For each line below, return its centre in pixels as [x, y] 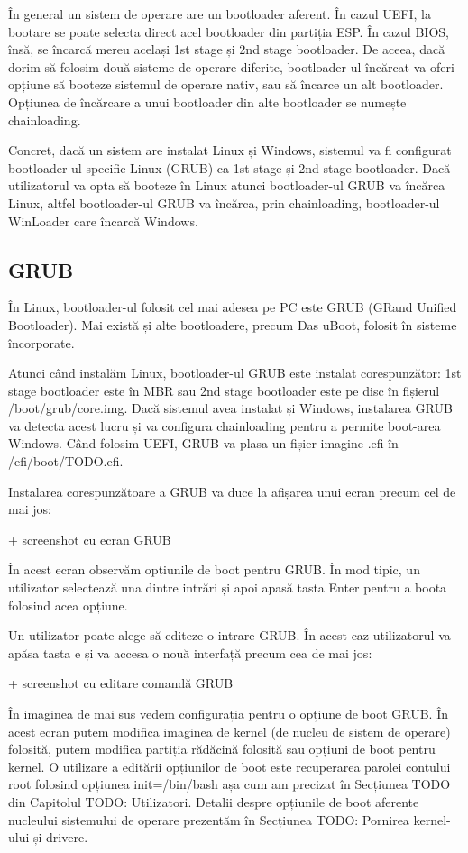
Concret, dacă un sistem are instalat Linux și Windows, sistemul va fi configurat [230, 150]
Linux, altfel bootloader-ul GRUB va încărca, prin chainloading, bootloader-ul [224, 202]
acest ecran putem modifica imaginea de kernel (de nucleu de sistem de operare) [229, 731]
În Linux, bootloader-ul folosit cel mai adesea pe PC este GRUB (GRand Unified [233, 307]
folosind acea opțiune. [68, 605]
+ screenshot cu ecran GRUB [90, 539]
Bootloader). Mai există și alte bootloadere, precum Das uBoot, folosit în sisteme [233, 324]
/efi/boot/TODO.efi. [66, 461]
